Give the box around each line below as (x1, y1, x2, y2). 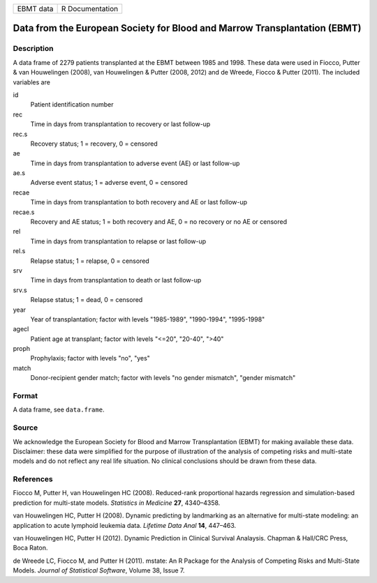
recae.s (13, 208, 35, 216)
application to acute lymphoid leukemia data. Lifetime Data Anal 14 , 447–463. (13, 521, 237, 529)
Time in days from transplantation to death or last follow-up (30, 276, 202, 285)
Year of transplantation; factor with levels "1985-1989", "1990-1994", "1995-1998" (30, 315, 265, 324)
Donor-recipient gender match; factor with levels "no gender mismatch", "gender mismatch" (30, 374, 296, 382)
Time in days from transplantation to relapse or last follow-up (30, 237, 207, 245)
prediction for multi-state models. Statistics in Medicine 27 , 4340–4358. (13, 499, 221, 507)
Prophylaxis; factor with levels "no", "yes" (30, 354, 150, 363)
